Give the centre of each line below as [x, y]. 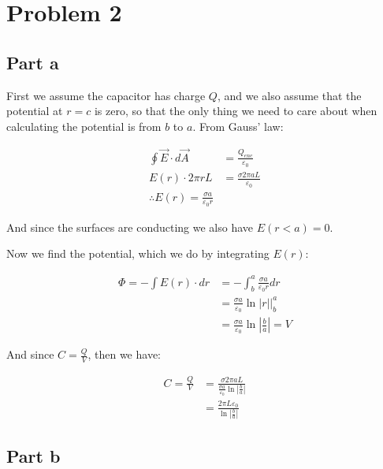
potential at [35, 111]
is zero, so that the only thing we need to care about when [236, 111]
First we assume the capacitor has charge [106, 95]
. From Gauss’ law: [238, 126]
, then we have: [124, 354]
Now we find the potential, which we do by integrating [138, 253]
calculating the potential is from [84, 126]
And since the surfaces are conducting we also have [130, 227]
